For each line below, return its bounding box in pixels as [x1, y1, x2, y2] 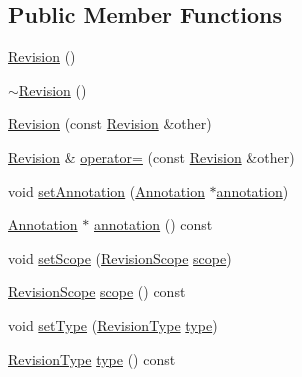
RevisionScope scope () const [8, 281, 186, 302]
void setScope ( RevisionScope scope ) [8, 247, 232, 268]
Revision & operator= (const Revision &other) [8, 146, 295, 167]
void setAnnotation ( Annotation [8, 180, 205, 201]
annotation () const [93, 214, 213, 235]
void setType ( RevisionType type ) [8, 314, 218, 335]
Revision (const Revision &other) [8, 113, 212, 134]
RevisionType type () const [8, 348, 176, 369]
